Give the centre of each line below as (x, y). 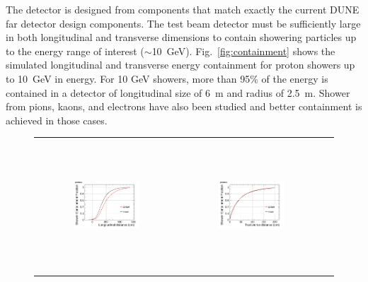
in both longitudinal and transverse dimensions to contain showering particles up (181, 37)
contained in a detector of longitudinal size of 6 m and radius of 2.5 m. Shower (178, 92)
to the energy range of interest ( (75, 51)
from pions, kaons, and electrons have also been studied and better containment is (184, 106)
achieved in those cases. (57, 120)
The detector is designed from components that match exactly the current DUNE (183, 9)
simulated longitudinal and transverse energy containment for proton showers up (180, 65)
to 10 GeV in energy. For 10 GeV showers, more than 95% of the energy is (167, 78)
